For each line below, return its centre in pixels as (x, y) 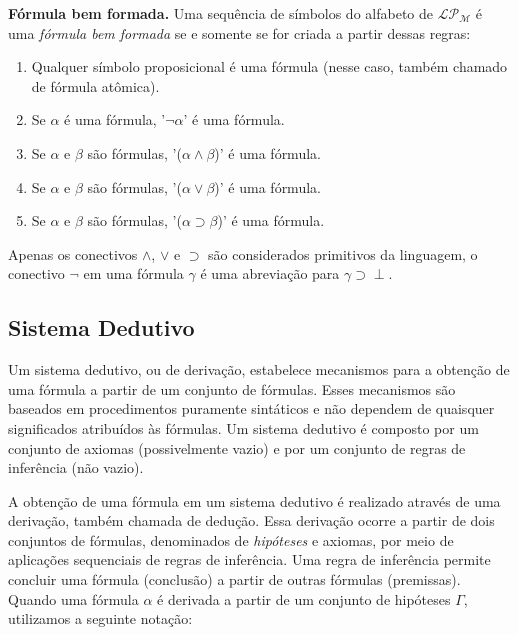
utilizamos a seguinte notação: (100, 618)
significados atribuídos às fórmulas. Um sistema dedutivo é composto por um (243, 427)
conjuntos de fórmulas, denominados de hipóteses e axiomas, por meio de (231, 539)
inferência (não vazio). (76, 467)
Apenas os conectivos (73, 253)
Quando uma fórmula (73, 598)
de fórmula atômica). (95, 85)
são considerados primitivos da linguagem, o (343, 253)
